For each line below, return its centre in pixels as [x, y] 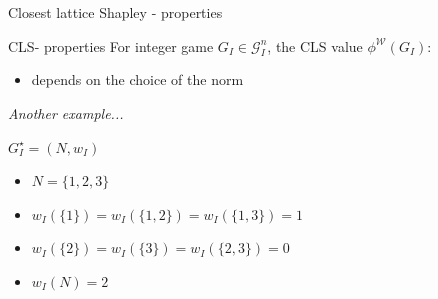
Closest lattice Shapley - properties [115, 12]
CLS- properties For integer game [111, 45]
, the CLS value [315, 45]
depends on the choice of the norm [137, 79]
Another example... [66, 112]
